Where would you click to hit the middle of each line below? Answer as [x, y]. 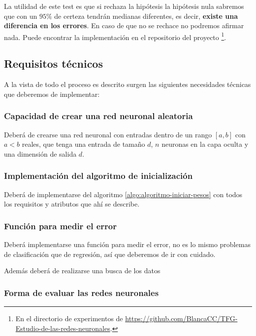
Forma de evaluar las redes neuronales [81, 292]
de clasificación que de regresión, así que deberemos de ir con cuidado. [110, 254]
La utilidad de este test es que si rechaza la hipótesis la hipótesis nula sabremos [124, 6]
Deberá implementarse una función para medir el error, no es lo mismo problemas [127, 244]
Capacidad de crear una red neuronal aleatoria [98, 116]
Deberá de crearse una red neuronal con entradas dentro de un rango [108, 134]
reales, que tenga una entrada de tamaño [83, 144]
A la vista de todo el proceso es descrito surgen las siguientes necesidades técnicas [128, 84]
